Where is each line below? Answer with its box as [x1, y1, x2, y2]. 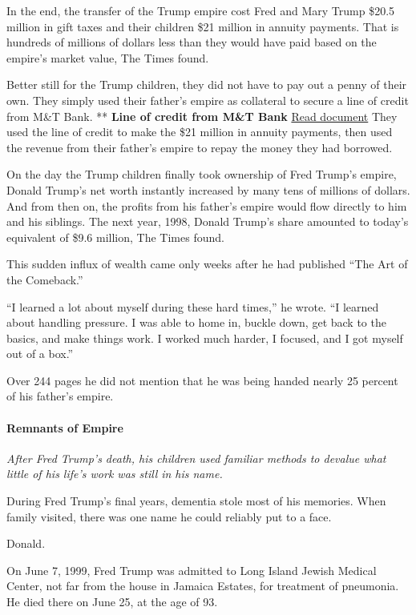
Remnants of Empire [6, 419, 123, 436]
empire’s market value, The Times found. [6, 49, 209, 66]
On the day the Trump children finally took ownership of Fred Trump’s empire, [6, 166, 397, 183]
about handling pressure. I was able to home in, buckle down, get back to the [6, 314, 386, 331]
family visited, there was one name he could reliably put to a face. [6, 508, 332, 525]
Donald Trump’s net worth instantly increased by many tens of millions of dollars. [6, 181, 410, 198]
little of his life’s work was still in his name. [6, 465, 223, 482]
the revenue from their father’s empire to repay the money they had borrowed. [6, 139, 393, 155]
